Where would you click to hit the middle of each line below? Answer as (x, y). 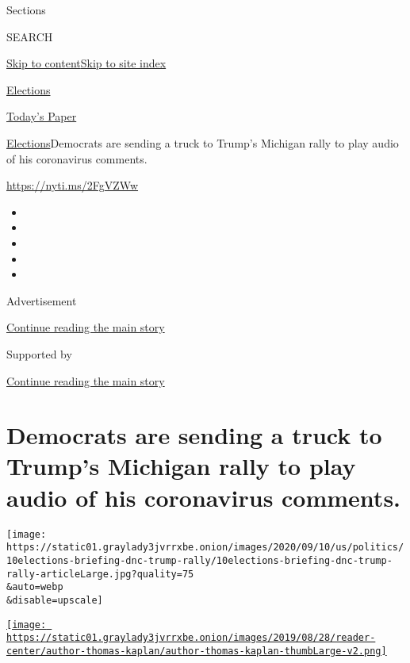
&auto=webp (35, 587)
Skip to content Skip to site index (86, 63)
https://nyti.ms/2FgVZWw (73, 185)
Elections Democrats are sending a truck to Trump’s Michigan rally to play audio (203, 142)
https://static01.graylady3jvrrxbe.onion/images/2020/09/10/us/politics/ (205, 548)
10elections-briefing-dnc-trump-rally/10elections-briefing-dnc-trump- (199, 560)
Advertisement (42, 300)
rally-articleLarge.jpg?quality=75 (100, 574)
